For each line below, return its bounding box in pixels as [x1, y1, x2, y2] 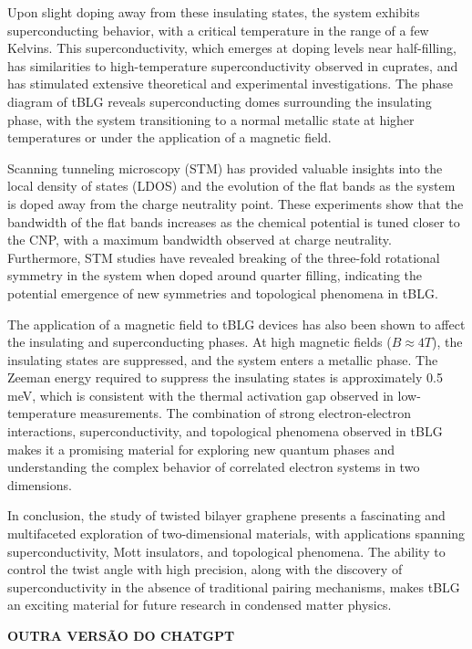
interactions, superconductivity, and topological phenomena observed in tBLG [7, 422, 443, 441]
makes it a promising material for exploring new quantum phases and [7, 439, 395, 458]
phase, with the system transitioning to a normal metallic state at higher [7, 110, 415, 129]
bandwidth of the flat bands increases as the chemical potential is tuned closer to [7, 212, 460, 231]
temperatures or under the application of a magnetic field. [7, 128, 332, 147]
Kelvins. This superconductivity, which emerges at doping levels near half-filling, [7, 38, 457, 58]
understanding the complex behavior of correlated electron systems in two [7, 457, 420, 476]
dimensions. [7, 475, 72, 494]
